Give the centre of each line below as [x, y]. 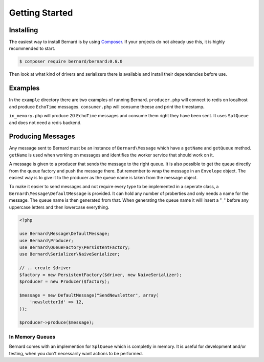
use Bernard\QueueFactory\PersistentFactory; [75, 247]
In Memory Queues [32, 337]
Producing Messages [42, 137]
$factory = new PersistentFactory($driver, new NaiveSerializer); [100, 275]
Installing [24, 30]
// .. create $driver [45, 268]
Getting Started [41, 13]
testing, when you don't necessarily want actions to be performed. [76, 353]
